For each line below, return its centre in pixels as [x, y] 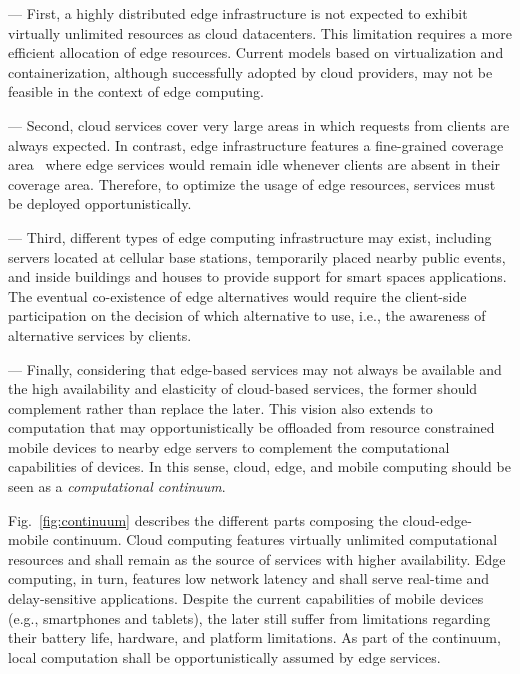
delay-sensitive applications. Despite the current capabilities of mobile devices [246, 598]
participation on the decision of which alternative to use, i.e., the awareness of [247, 315]
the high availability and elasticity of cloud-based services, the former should [243, 388]
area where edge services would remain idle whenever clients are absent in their [254, 164]
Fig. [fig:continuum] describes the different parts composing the [203, 519]
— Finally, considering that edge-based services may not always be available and [255, 368]
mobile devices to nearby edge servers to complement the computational [229, 446]
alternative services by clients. [100, 334]
